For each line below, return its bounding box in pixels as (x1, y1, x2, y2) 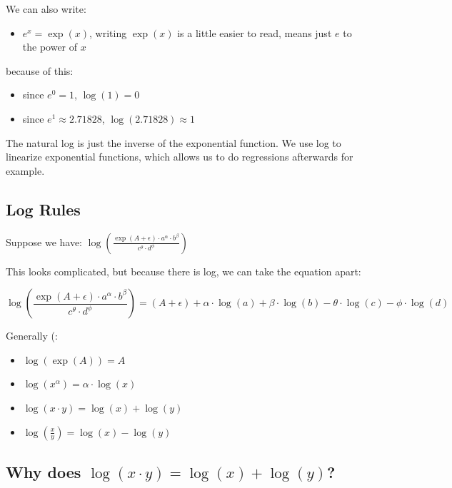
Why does (6, 460, 81, 482)
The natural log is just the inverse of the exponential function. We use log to (6, 135, 341, 150)
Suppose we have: (6, 234, 83, 249)
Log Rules (6, 198, 81, 220)
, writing (89, 25, 127, 40)
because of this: (6, 63, 74, 78)
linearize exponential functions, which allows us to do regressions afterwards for (6, 149, 353, 164)
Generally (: (6, 328, 58, 343)
